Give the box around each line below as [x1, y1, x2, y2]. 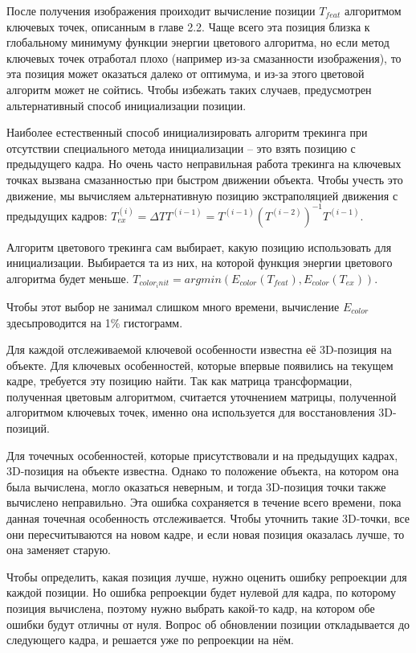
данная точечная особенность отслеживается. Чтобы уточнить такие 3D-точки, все [6, 510, 410, 527]
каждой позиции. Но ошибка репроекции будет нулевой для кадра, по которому [6, 584, 397, 601]
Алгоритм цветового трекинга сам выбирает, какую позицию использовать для [6, 238, 392, 255]
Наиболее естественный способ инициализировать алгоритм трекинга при [6, 124, 368, 141]
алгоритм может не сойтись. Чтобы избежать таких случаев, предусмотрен [6, 80, 372, 97]
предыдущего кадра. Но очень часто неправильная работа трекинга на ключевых [6, 155, 402, 172]
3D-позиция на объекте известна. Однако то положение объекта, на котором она [6, 462, 399, 479]
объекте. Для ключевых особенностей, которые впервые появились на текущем [6, 356, 394, 373]
